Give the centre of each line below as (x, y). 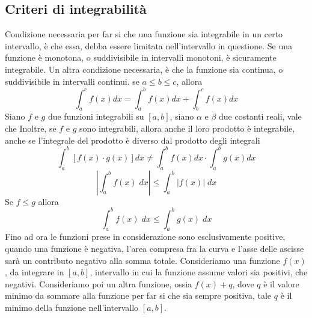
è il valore (281, 283)
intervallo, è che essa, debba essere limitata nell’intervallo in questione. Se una (149, 45)
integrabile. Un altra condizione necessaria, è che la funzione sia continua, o (144, 69)
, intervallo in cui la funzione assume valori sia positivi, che (199, 272)
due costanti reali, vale (260, 116)
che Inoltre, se (31, 128)
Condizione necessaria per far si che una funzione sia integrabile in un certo (144, 34)
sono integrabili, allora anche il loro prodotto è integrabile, (187, 128)
